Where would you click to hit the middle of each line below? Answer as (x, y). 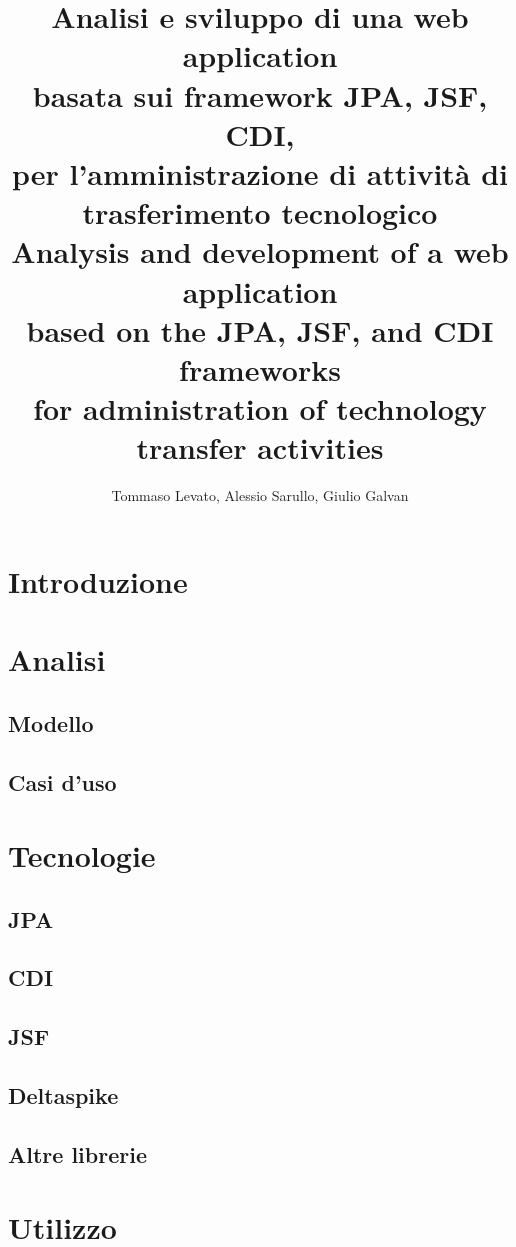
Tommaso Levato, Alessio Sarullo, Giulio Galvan (260, 495)
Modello (51, 722)
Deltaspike (63, 1095)
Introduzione (98, 580)
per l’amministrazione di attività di (260, 172)
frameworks (260, 368)
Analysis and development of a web (260, 251)
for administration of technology (260, 408)
